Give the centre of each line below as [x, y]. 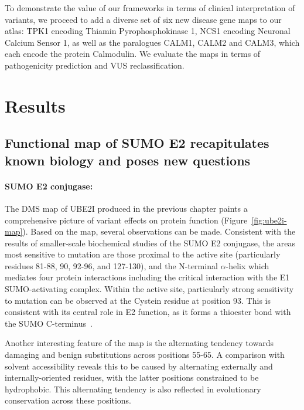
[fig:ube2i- [269, 220]
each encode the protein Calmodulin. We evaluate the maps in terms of [133, 54]
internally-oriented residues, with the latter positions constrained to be [132, 377]
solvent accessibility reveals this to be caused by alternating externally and [139, 366]
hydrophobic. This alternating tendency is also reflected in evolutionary [133, 389]
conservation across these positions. [68, 400]
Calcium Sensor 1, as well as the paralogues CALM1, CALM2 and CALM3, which [152, 42]
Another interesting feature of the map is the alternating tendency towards [139, 343]
